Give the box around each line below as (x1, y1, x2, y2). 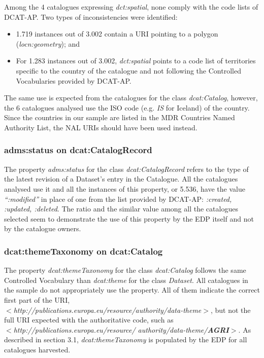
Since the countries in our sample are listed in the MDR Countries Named (4, 112, 235, 123)
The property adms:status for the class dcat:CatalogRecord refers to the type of (4, 163, 249, 174)
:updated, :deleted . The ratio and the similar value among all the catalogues (4, 203, 238, 214)
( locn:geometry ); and (16, 38, 80, 49)
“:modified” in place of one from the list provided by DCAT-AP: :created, (4, 193, 232, 204)
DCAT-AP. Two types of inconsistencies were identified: (4, 11, 178, 22)
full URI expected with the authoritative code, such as (4, 314, 174, 325)
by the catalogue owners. (4, 223, 81, 234)
